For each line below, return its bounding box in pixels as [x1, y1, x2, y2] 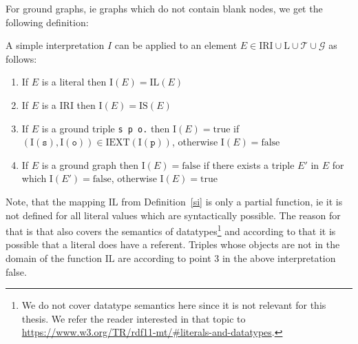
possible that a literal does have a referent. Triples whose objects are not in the [6, 237, 340, 252]
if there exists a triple [203, 157, 295, 172]
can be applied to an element [114, 38, 238, 52]
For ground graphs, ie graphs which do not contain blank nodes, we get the [6, 1, 323, 15]
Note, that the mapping [6, 194, 106, 208]
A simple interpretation [6, 38, 105, 52]
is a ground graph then [41, 157, 138, 172]
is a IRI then [41, 97, 96, 112]
